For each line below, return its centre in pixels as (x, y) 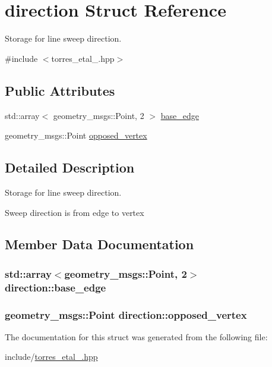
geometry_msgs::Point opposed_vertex (76, 135)
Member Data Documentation (99, 244)
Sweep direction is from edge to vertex (75, 212)
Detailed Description (70, 167)
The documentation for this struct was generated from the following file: (136, 336)
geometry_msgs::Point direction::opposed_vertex (126, 314)
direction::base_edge (56, 287)
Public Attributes (60, 90)
